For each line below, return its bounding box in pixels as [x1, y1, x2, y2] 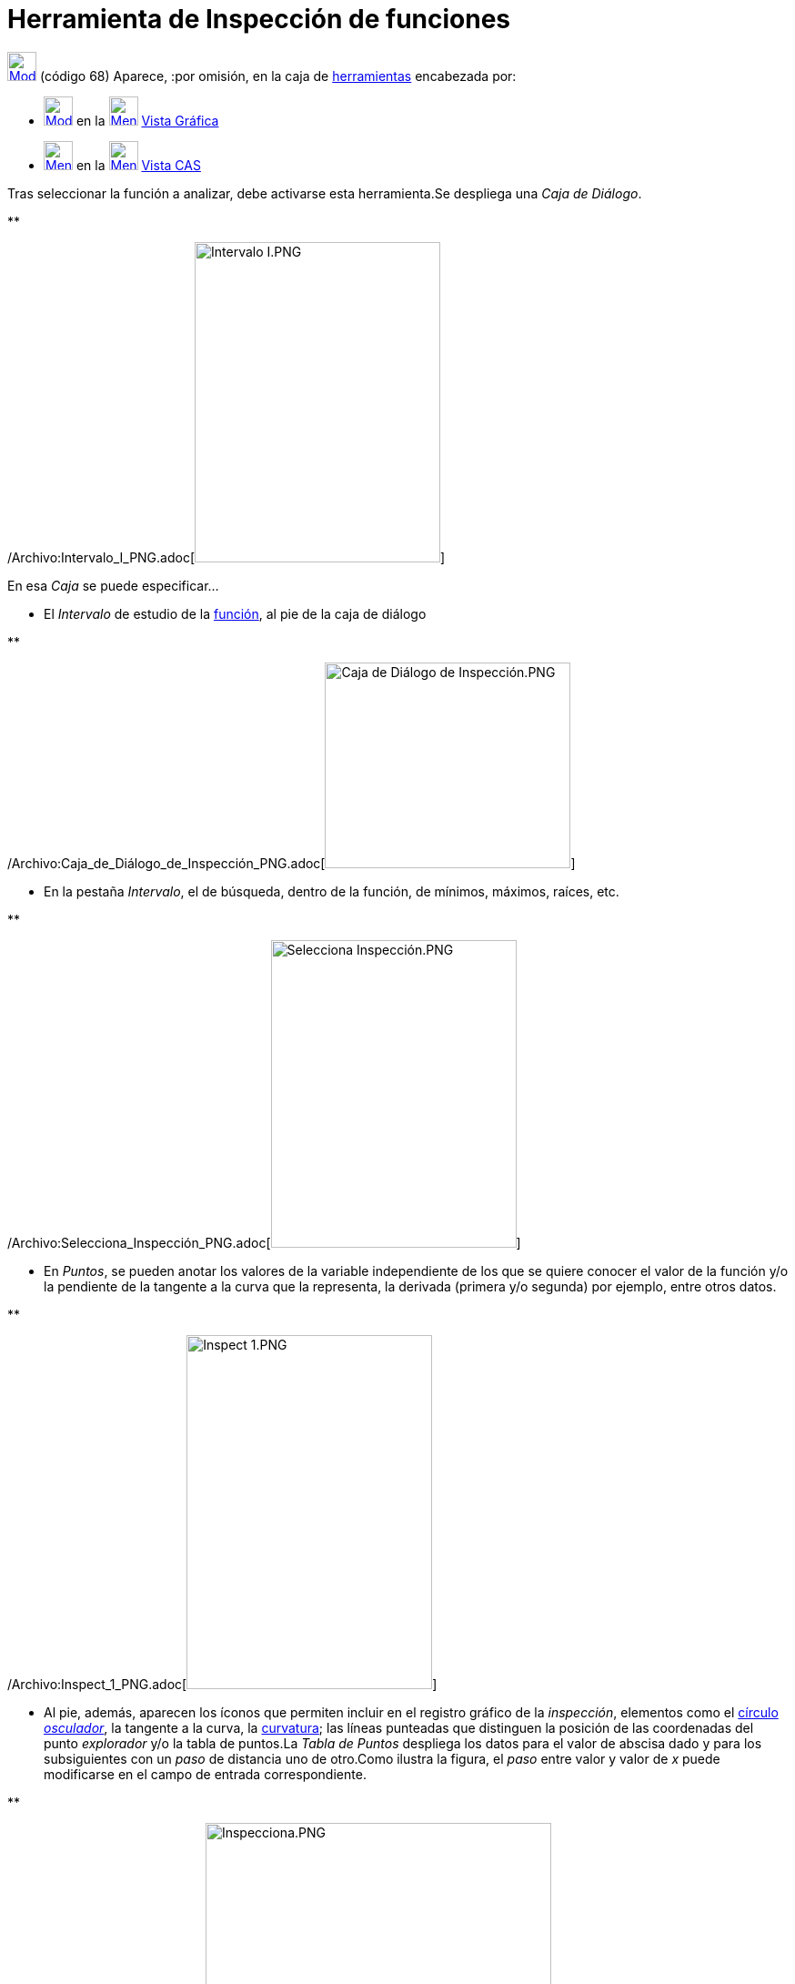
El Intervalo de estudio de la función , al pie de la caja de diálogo [44, 605, 427, 622]
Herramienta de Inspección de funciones [7, 4, 511, 35]
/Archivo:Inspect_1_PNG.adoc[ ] [7, 1675, 438, 1692]
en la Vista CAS [75, 157, 201, 173]
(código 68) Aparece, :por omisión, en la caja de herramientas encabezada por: [39, 67, 517, 84]
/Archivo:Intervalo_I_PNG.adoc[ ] [7, 549, 446, 565]
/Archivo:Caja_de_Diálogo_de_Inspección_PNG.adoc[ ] [7, 855, 576, 871]
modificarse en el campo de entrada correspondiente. [44, 1766, 367, 1782]
